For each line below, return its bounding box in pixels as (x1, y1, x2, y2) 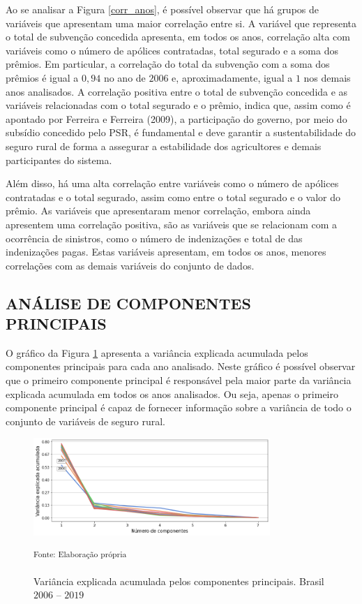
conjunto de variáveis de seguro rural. (6, 413, 165, 428)
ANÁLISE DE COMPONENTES (6, 292, 251, 314)
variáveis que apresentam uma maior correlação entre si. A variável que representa (6, 15, 357, 30)
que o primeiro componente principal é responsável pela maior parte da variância (6, 373, 352, 388)
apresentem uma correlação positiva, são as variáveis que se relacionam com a (6, 216, 338, 231)
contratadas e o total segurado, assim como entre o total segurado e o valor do (6, 189, 341, 204)
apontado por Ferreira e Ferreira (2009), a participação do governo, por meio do (6, 111, 347, 126)
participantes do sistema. (6, 152, 112, 167)
